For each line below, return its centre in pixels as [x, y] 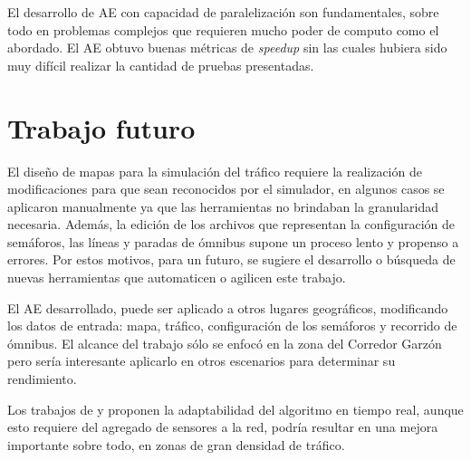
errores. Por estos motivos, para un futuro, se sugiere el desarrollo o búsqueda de [231, 259]
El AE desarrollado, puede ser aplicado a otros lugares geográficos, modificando [228, 307]
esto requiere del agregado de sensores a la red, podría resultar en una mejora [223, 427]
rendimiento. [42, 379]
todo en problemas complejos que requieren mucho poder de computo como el [223, 29]
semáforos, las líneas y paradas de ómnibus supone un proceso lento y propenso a [233, 241]
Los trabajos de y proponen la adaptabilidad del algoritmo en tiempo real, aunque [235, 409]
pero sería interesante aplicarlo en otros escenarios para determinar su [202, 361]
